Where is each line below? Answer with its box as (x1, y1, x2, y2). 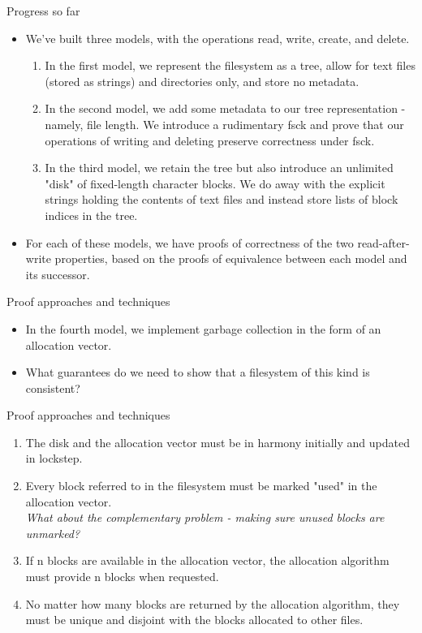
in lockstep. (25, 450, 83, 467)
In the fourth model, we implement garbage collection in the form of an (25, 320, 381, 337)
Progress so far (6, 2, 80, 19)
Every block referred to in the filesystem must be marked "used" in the (25, 477, 377, 494)
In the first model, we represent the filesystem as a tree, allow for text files (45, 57, 416, 74)
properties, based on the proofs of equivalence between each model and (54, 250, 407, 267)
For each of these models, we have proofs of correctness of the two (25, 234, 354, 251)
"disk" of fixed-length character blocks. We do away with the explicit (45, 174, 385, 192)
